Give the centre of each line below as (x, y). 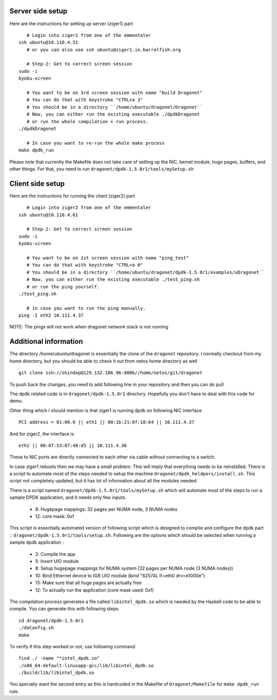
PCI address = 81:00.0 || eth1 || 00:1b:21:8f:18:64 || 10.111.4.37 (106, 422)
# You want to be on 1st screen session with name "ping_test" (108, 258)
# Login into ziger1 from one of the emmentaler (89, 35)
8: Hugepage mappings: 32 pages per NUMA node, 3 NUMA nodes (106, 509)
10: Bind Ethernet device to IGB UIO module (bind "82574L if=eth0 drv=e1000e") (120, 575)
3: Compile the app (55, 554)
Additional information (46, 342)
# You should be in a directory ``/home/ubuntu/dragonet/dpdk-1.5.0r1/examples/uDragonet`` (146, 272)
